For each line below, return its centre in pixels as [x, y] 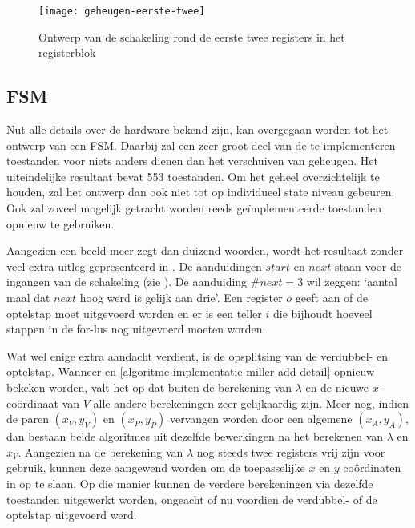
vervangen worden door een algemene [261, 419]
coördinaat [33, 403]
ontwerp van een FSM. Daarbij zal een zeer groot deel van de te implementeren [201, 145]
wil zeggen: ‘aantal [352, 282]
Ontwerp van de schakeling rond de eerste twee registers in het [192, 36]
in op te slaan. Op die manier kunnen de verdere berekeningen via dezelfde [190, 483]
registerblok [67, 52]
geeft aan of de [332, 297]
